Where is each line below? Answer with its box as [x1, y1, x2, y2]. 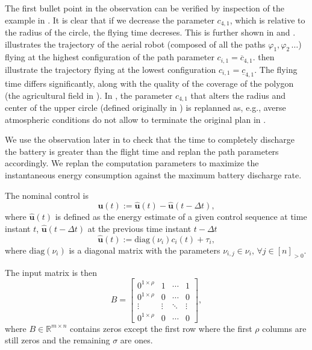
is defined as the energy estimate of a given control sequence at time [55, 210, 307, 223]
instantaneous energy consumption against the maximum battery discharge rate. [5, 168, 302, 181]
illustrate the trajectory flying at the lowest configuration [5, 63, 216, 75]
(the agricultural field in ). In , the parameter [5, 89, 173, 101]
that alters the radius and [190, 89, 285, 101]
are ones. [120, 334, 153, 346]
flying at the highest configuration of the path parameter [5, 51, 214, 63]
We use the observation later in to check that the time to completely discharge [5, 133, 295, 146]
